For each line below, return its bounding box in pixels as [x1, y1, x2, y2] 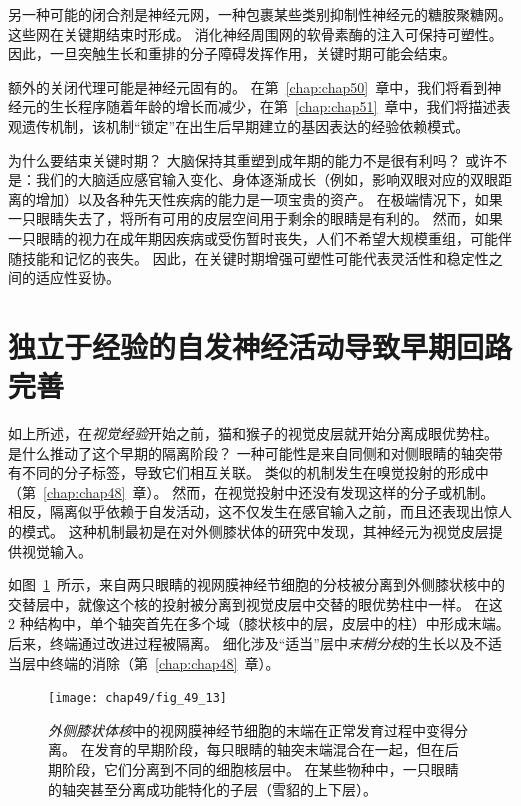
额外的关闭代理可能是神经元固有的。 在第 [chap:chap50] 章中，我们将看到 [8, 76, 488, 97]
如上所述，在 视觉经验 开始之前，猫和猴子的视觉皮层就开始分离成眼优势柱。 [8, 423, 498, 444]
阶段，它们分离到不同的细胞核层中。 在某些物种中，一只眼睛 [61, 759, 459, 779]
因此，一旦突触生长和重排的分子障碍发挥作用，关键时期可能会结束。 [8, 43, 456, 64]
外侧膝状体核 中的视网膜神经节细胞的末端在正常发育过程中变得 [48, 719, 454, 740]
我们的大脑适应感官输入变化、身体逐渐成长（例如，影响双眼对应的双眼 [35, 169, 498, 190]
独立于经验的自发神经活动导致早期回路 [8, 325, 513, 366]
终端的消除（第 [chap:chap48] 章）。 [49, 652, 280, 673]
